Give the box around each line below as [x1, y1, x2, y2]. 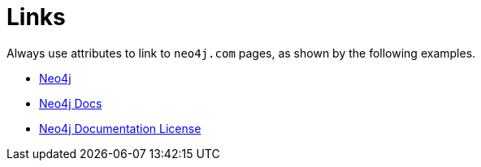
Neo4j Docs [39, 96, 102, 110]
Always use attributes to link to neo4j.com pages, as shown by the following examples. [6, 45, 476, 60]
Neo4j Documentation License [39, 121, 201, 135]
